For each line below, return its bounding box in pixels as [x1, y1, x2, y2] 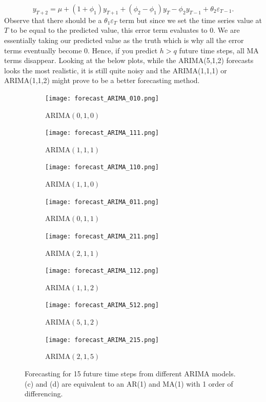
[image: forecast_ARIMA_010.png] [45, 94, 159, 102]
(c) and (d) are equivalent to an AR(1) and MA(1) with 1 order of [25, 378, 233, 389]
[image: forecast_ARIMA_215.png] [45, 336, 159, 344]
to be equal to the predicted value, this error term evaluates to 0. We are [10, 25, 240, 35]
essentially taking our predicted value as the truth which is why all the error [4, 34, 244, 45]
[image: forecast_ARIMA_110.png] [45, 164, 159, 171]
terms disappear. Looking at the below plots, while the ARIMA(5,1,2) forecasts [4, 55, 254, 66]
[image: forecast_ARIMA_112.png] [45, 267, 159, 275]
